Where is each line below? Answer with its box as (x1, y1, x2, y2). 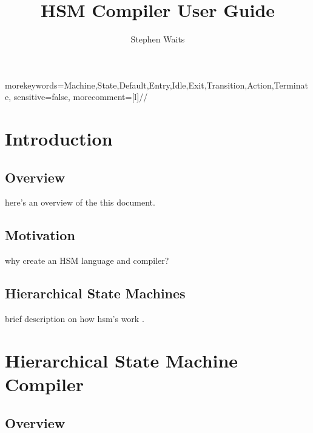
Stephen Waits (130, 33, 185, 45)
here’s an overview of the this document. (5, 196, 155, 209)
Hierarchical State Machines (5, 284, 186, 303)
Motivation (5, 226, 75, 244)
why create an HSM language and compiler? (5, 254, 169, 267)
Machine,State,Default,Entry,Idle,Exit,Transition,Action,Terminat (64, 78, 308, 91)
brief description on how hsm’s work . (5, 312, 144, 325)
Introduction (5, 126, 113, 151)
